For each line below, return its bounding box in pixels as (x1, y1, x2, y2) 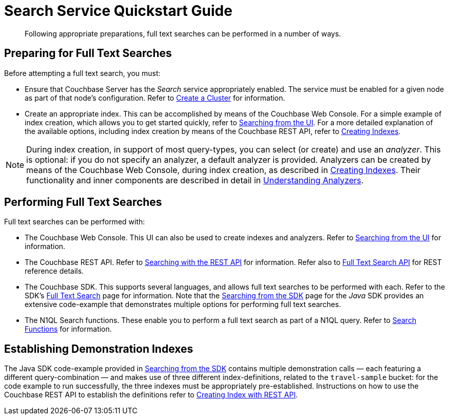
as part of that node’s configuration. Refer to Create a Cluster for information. (25, 93, 285, 102)
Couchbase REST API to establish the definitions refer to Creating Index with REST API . (4, 390, 298, 399)
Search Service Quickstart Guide (4, 2, 232, 20)
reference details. (25, 266, 84, 276)
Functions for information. (25, 325, 112, 334)
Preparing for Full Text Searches (4, 47, 172, 60)
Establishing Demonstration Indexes (4, 342, 193, 355)
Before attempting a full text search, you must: (4, 68, 161, 78)
